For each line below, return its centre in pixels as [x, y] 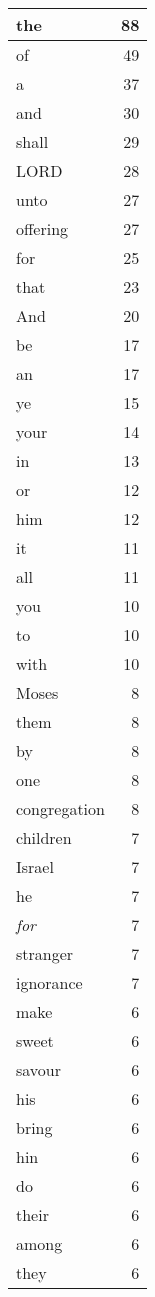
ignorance [49, 982]
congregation [60, 808]
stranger [45, 953]
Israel [35, 866]
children [44, 837]
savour [39, 1069]
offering [42, 228]
